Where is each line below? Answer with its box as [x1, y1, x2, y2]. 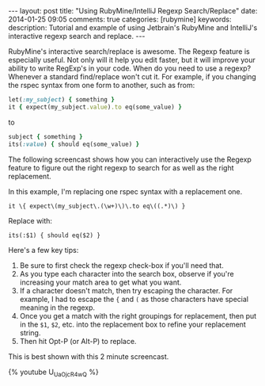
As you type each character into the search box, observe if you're [19, 269, 235, 278]
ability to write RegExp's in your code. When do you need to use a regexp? [8, 63, 252, 73]
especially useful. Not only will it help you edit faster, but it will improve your [8, 55, 256, 64]
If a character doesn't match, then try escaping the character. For [19, 285, 233, 295]
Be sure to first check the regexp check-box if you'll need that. [19, 260, 224, 270]
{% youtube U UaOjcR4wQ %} [8, 367, 99, 378]
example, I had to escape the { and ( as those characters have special [19, 294, 249, 304]
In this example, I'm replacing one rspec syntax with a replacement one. [8, 186, 243, 196]
